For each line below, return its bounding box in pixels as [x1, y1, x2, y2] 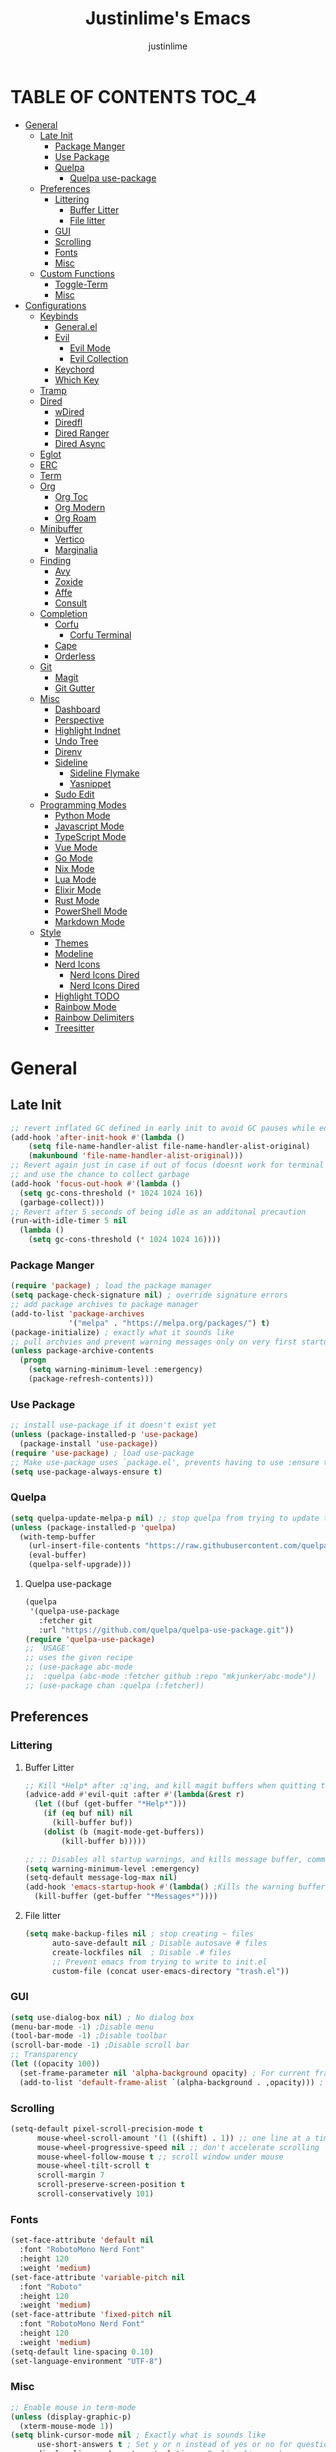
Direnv [54, 745, 83, 757]
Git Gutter [54, 682, 95, 694]
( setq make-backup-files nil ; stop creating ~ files [24, 1929, 254, 1939]
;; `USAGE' [24, 1643, 71, 1654]
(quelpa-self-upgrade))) [28, 1560, 132, 1570]
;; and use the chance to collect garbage [10, 1170, 190, 1180]
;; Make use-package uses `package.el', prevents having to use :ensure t [10, 1457, 329, 1467]
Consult [54, 597, 88, 609]
